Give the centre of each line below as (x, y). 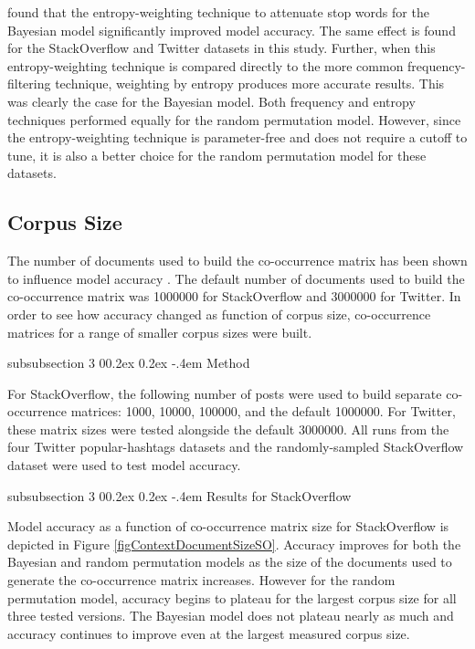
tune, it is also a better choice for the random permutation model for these (217, 155)
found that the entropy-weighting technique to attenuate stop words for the (218, 12)
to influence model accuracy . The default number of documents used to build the (236, 278)
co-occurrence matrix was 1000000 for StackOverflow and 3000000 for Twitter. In (234, 296)
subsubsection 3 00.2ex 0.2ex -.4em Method (129, 363)
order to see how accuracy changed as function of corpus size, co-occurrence (219, 314)
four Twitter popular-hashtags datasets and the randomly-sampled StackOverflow (236, 447)
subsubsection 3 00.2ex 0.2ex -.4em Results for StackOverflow (179, 495)
